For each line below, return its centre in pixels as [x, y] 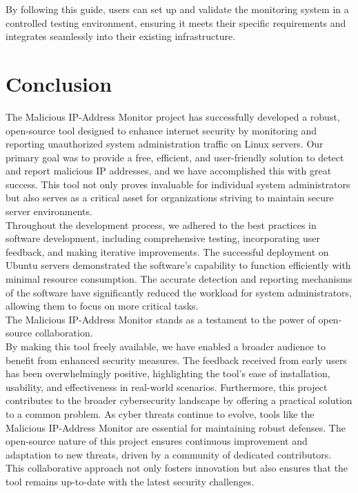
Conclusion [59, 83]
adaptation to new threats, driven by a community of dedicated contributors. [169, 454]
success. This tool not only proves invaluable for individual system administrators [178, 184]
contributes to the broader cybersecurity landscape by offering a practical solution [179, 400]
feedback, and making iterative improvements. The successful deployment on [167, 251]
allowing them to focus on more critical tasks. [102, 306]
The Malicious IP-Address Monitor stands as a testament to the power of [160, 319]
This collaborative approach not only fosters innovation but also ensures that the [177, 468]
